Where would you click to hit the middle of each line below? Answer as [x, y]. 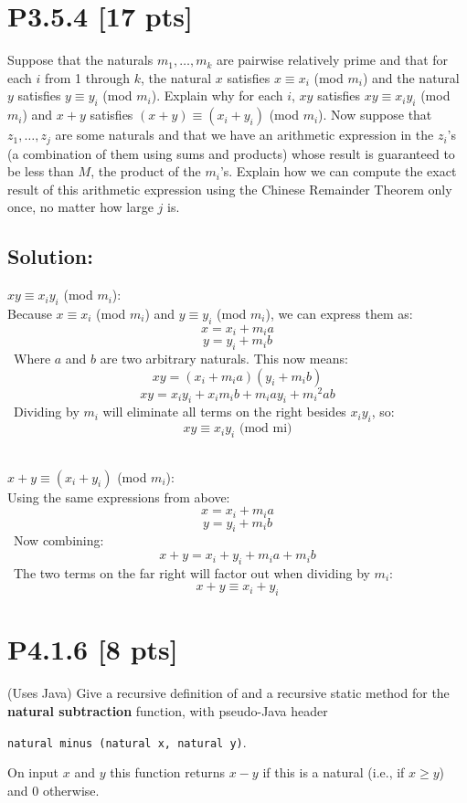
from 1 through [88, 77]
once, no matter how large [80, 207]
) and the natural [411, 77]
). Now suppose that [375, 115]
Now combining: [58, 540]
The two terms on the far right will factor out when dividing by [191, 572]
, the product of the [146, 171]
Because [30, 313]
